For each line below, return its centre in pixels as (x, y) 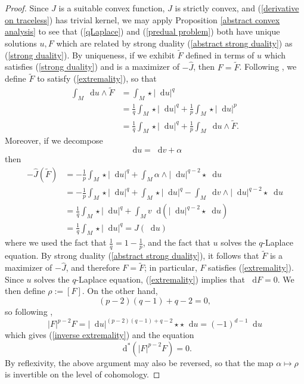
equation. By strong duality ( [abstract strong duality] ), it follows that (132, 256)
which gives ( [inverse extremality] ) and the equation (100, 335)
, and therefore (93, 267)
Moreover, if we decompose (54, 140)
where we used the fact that (56, 242)
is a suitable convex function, (112, 8)
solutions (21, 43)
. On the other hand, (120, 291)
